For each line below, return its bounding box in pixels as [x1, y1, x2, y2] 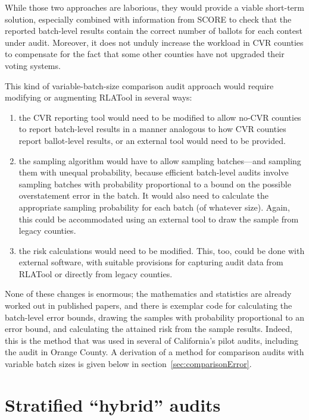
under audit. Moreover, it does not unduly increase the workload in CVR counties [5, 36, 304, 48]
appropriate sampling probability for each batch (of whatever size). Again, [18, 200, 290, 213]
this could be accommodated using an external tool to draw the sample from [18, 212, 299, 225]
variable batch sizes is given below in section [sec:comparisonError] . [5, 358, 252, 370]
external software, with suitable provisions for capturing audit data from [18, 256, 283, 268]
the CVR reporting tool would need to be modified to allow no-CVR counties [18, 111, 301, 123]
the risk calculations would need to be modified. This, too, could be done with [18, 244, 305, 256]
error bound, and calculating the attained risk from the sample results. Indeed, [5, 322, 292, 335]
